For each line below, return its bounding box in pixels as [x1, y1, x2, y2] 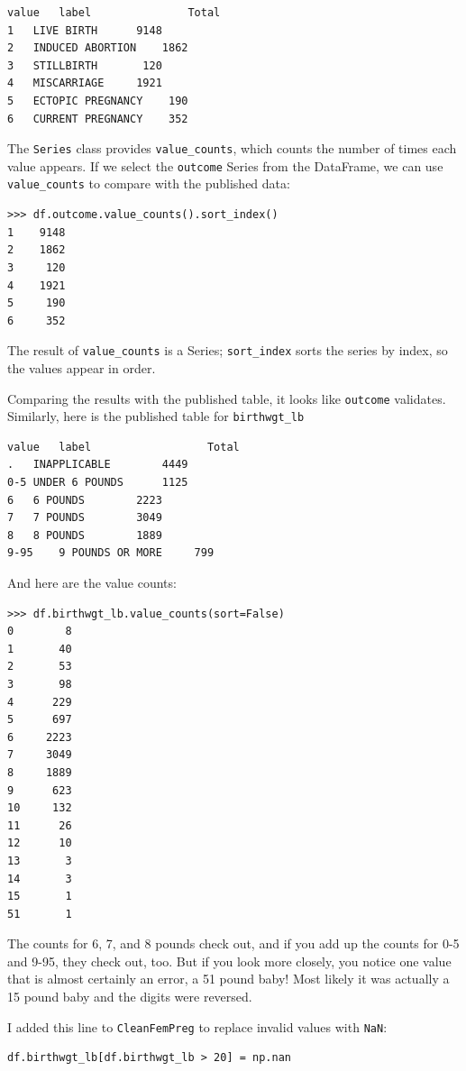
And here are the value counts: [7, 573, 177, 591]
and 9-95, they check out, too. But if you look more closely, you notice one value [7, 951, 452, 970]
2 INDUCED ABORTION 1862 [7, 41, 188, 55]
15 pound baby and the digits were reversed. [7, 987, 252, 1006]
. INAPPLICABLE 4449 [7, 458, 188, 471]
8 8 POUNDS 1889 [7, 528, 162, 542]
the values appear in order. [7, 358, 156, 377]
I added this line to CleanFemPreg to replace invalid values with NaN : [7, 1017, 388, 1036]
